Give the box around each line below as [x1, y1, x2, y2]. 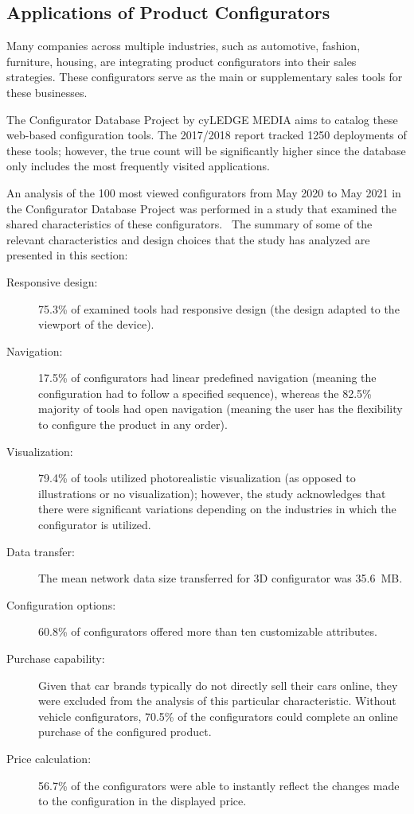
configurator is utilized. [38, 516, 151, 533]
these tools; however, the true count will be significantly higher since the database [6, 142, 406, 158]
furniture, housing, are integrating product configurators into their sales [6, 53, 357, 69]
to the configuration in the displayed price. [38, 793, 247, 809]
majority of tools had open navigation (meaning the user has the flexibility [38, 400, 403, 417]
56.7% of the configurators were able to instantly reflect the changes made [38, 777, 400, 793]
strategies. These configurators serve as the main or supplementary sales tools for [6, 68, 403, 85]
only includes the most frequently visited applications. [6, 158, 270, 174]
